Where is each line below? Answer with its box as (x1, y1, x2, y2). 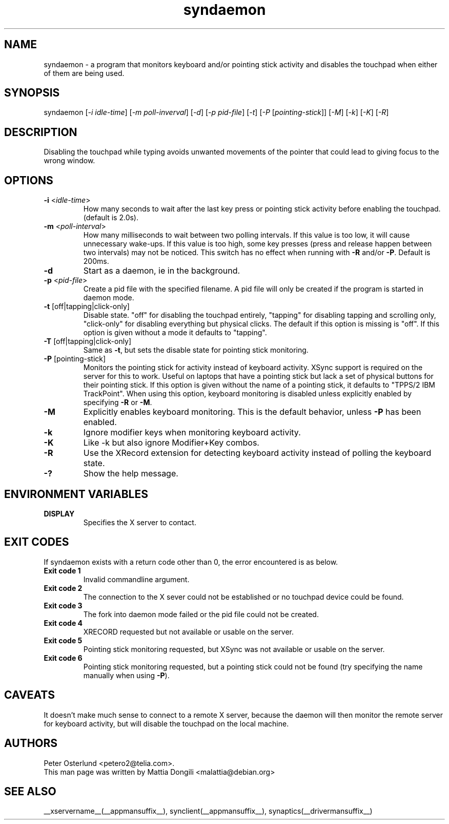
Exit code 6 (44, 653, 83, 662)
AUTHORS (4, 737, 58, 750)
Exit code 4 (44, 618, 83, 627)
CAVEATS (4, 688, 55, 702)
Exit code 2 (44, 583, 83, 592)
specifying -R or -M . (83, 398, 152, 407)
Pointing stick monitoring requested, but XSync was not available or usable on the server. (83, 644, 385, 654)
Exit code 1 (44, 566, 81, 575)
